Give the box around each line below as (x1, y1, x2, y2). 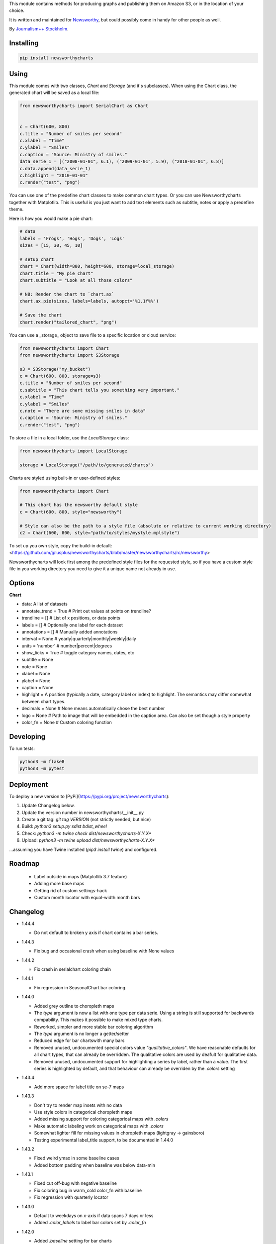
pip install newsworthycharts (19, 55, 93, 61)
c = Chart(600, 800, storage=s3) (19, 373, 101, 379)
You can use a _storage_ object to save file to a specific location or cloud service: (9, 332, 176, 338)
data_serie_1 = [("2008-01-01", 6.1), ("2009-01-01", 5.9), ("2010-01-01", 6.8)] (19, 159, 225, 164)
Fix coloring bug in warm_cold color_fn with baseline (34, 1187, 142, 1193)
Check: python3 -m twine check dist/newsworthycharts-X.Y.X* (21, 830, 152, 836)
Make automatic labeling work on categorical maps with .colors (34, 1123, 164, 1129)
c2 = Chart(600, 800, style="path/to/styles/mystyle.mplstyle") (19, 530, 180, 535)
